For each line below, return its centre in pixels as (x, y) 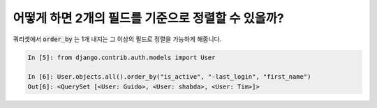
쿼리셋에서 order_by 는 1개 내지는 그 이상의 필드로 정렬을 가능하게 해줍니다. (117, 39)
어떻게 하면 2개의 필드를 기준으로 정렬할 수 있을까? (148, 18)
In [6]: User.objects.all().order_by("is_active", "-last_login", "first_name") (169, 77)
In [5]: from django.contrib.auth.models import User (121, 57)
